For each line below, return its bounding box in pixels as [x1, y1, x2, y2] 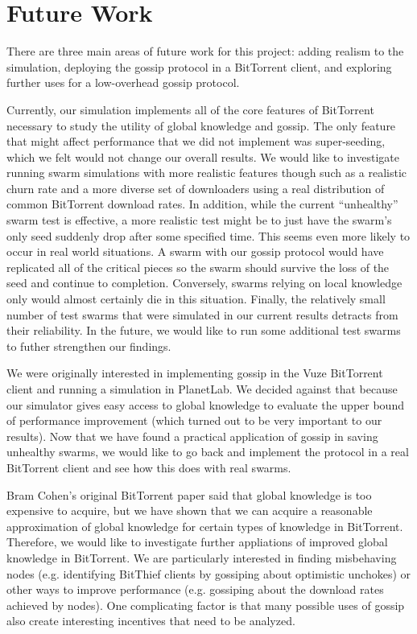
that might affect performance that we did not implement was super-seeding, [6, 133, 386, 150]
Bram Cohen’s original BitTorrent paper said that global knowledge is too [6, 486, 372, 503]
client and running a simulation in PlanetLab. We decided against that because [6, 381, 398, 397]
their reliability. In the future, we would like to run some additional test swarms [6, 322, 401, 339]
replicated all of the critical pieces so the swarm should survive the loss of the [6, 258, 390, 275]
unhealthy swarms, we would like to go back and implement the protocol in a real [6, 443, 409, 460]
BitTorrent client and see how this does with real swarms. [6, 459, 291, 475]
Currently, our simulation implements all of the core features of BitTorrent [6, 101, 374, 117]
